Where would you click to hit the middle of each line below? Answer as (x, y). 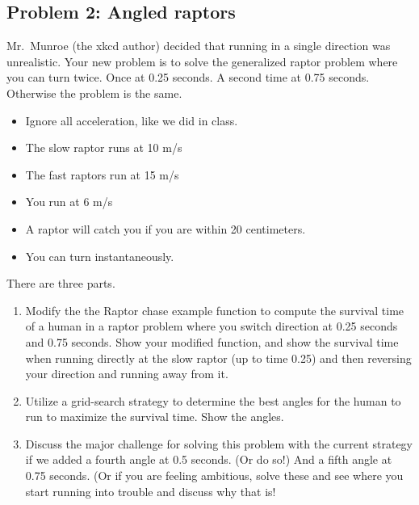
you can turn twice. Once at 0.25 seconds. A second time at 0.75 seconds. (188, 77)
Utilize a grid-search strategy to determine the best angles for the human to (213, 400)
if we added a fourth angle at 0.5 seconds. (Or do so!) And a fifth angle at (209, 459)
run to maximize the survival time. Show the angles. (155, 417)
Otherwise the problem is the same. (94, 93)
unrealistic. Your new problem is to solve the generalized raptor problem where (202, 61)
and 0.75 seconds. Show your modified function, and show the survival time (212, 341)
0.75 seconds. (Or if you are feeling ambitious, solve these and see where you (214, 476)
